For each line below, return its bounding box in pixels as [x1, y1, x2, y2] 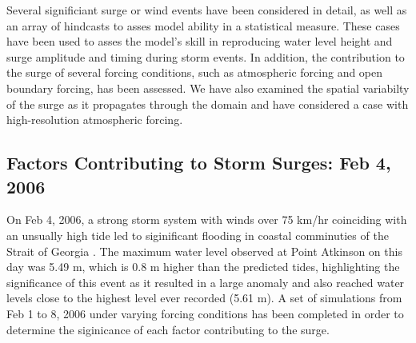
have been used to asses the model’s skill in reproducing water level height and [6, 33, 393, 50]
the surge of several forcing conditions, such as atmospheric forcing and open [6, 64, 383, 81]
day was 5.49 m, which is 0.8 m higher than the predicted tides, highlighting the [6, 258, 400, 275]
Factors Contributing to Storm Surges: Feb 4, [6, 150, 391, 175]
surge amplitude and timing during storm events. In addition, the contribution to [6, 48, 405, 65]
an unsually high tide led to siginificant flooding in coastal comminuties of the [6, 226, 389, 243]
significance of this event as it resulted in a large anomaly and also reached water [6, 273, 405, 290]
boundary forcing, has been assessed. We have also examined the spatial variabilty [6, 79, 410, 96]
